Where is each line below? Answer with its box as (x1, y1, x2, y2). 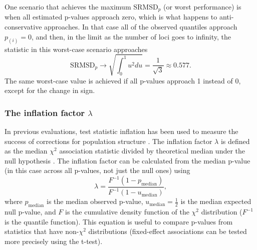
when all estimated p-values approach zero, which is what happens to (5, 11, 217, 22)
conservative (5, 21, 42, 32)
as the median (5, 145, 48, 156)
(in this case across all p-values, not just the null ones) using (5, 165, 190, 175)
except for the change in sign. (5, 85, 95, 95)
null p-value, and (5, 206, 56, 217)
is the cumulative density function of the (65, 206, 189, 217)
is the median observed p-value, (47, 196, 143, 206)
